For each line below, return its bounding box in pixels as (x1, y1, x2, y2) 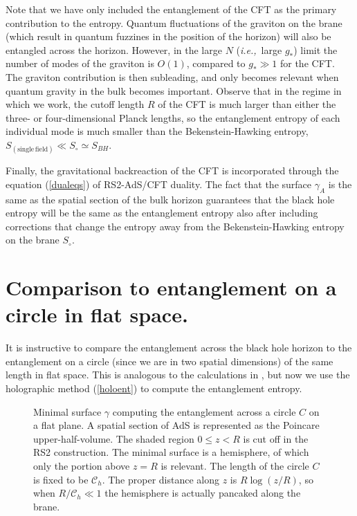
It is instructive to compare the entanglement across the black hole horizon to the (6, 340, 352, 355)
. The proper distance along (102, 472, 220, 486)
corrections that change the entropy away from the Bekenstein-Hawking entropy (6, 219, 345, 233)
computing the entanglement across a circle (112, 404, 296, 418)
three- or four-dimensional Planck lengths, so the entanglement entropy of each (6, 110, 340, 125)
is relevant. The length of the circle (161, 458, 309, 472)
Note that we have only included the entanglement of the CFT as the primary (6, 2, 337, 16)
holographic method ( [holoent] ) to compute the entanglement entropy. (6, 380, 302, 395)
